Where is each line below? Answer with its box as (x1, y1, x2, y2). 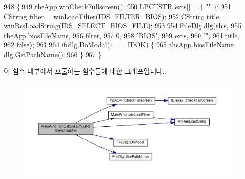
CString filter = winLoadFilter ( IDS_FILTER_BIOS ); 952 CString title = (4, 11, 227, 21)
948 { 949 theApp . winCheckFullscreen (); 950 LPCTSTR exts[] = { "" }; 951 (4, 1, 231, 11)
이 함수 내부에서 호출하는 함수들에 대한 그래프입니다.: (4, 65, 166, 76)
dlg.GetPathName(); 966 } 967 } (4, 49, 102, 59)
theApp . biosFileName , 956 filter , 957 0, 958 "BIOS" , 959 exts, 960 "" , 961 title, (4, 30, 240, 40)
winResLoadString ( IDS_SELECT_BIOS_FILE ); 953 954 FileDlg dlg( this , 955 (4, 20, 242, 31)
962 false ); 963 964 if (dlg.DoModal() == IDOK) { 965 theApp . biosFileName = (4, 40, 242, 50)
